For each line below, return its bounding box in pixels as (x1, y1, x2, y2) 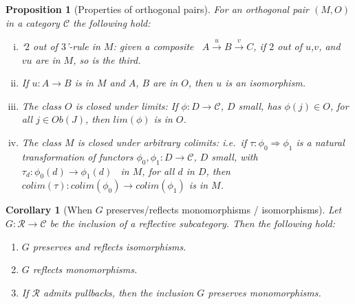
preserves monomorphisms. (208, 285, 321, 299)
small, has (238, 98, 281, 113)
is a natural (296, 135, 345, 149)
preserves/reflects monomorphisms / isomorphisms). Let (106, 202, 342, 217)
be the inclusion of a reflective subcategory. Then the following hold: (50, 215, 336, 230)
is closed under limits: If (75, 98, 178, 113)
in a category (6, 15, 60, 30)
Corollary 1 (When (6, 202, 92, 217)
